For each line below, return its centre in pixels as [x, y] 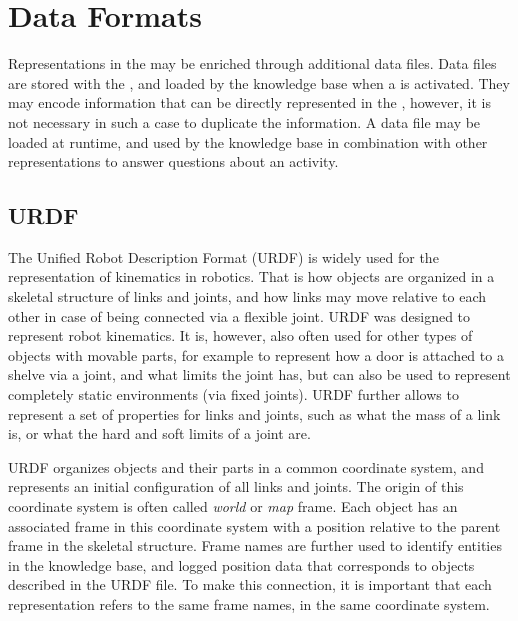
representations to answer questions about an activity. [173, 161]
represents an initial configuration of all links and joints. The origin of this [236, 486]
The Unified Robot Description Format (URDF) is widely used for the [223, 256]
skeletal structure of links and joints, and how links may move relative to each [247, 296]
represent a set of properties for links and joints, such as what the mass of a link [254, 413]
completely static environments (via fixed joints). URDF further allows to [233, 394]
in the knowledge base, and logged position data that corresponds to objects [241, 564]
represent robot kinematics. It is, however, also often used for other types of [240, 335]
